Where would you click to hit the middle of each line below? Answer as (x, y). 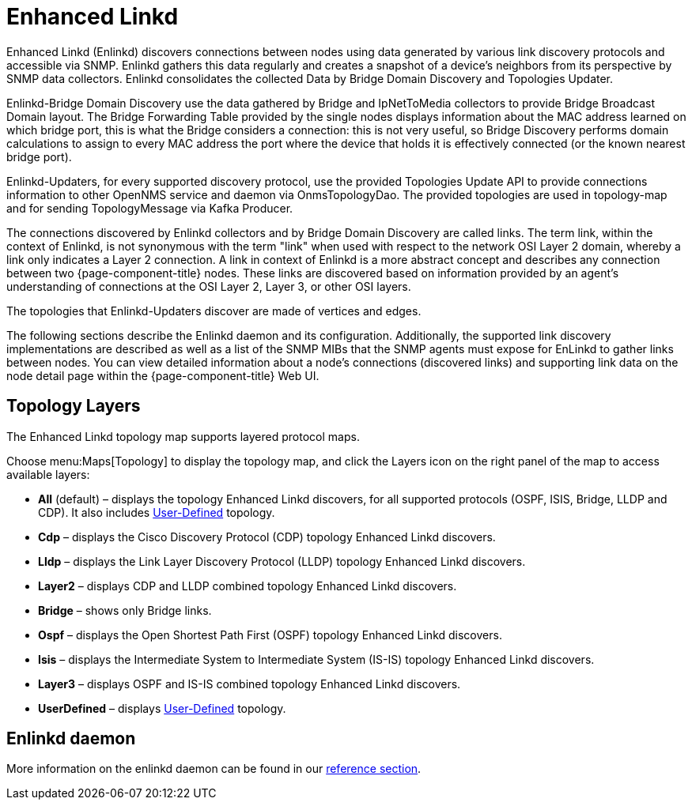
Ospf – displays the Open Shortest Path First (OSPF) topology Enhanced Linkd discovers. (270, 635)
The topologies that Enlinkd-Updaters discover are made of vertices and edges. (214, 311)
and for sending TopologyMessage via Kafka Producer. (150, 208)
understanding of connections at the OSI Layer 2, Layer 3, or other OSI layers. (209, 286)
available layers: (48, 474)
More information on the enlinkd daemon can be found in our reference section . (214, 769)
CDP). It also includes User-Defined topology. (157, 512)
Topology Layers (74, 406)
